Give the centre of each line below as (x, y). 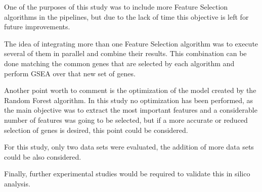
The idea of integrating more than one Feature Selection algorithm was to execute (131, 43)
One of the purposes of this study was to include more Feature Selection (116, 7)
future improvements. (37, 27)
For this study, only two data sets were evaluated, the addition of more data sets (129, 147)
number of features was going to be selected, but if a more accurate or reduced (126, 119)
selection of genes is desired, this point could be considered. (96, 130)
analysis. (17, 183)
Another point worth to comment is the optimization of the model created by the (130, 90)
